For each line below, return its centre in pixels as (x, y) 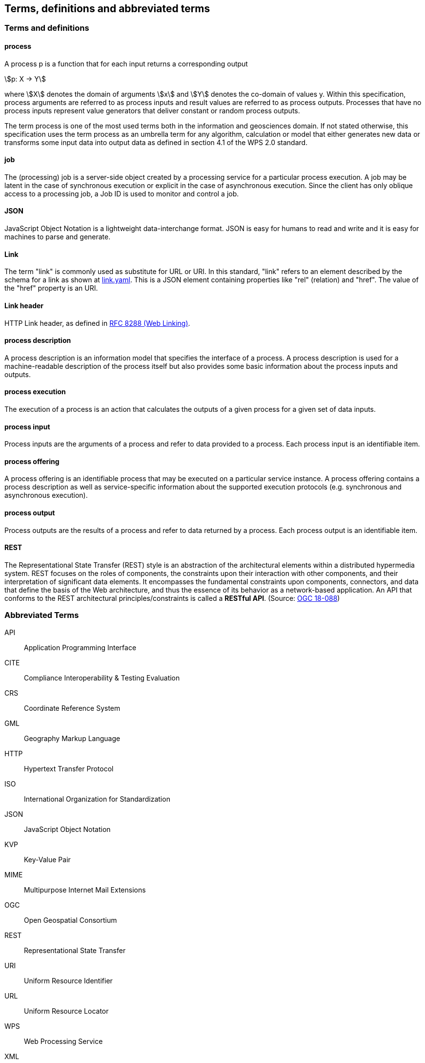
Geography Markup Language (72, 738)
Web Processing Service (63, 1041)
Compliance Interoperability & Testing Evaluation (102, 678)
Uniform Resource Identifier (68, 980)
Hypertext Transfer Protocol (69, 768)
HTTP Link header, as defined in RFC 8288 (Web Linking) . (97, 323)
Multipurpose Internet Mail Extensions (85, 890)
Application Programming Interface (80, 647)
